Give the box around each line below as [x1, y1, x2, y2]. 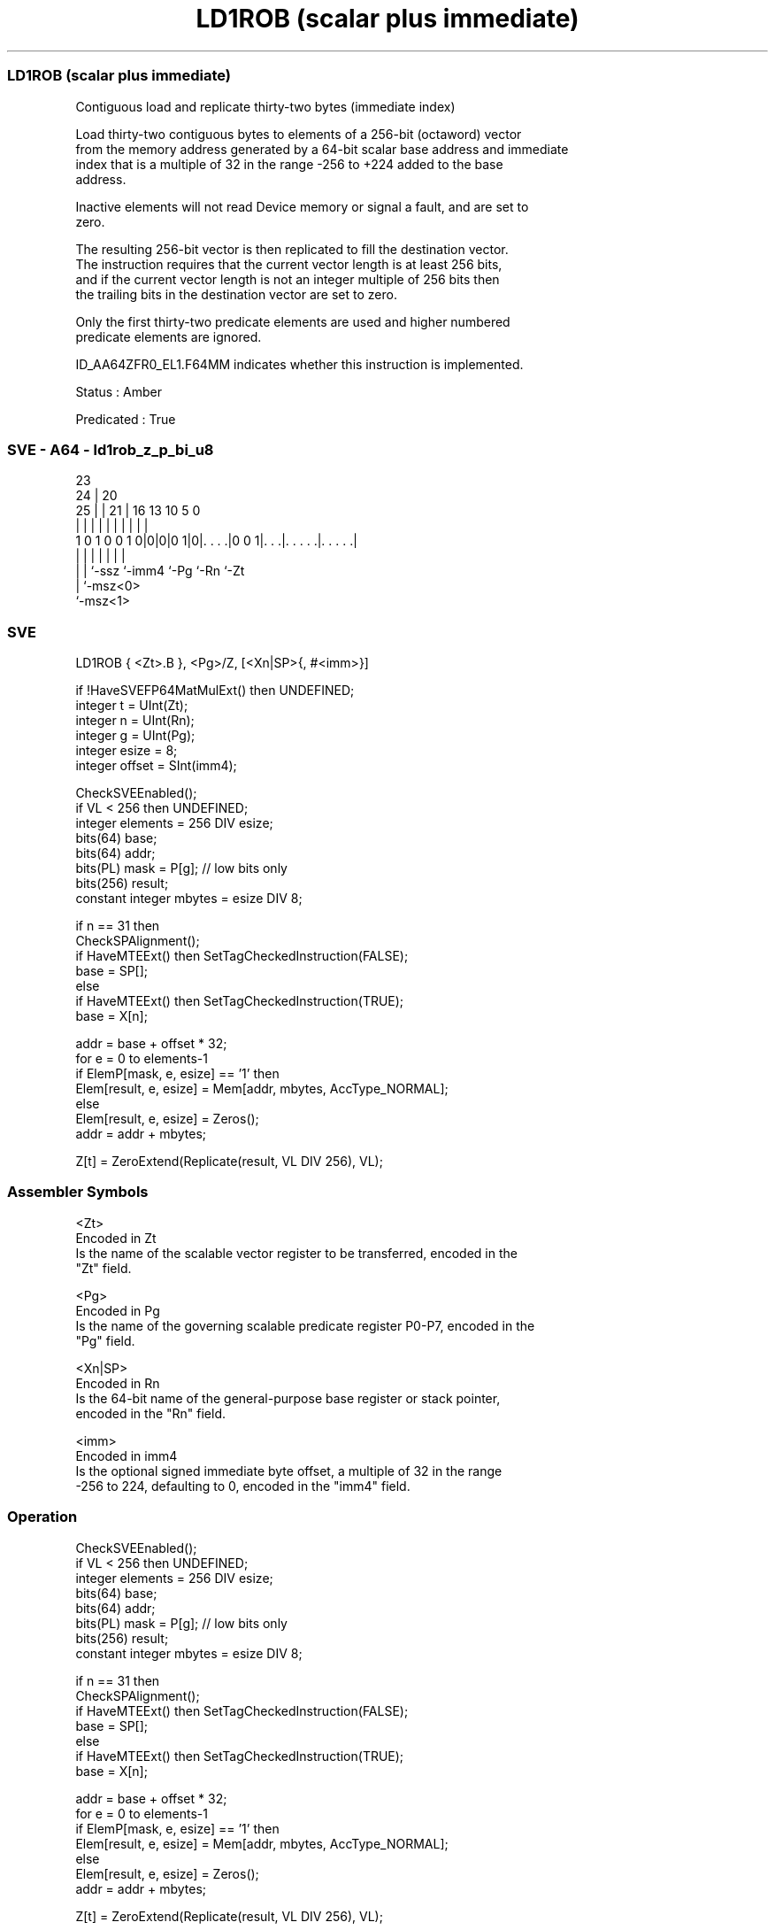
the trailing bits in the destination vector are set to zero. [75, 286, 397, 302]
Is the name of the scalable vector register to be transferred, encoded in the [75, 1245, 518, 1261]
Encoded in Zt [75, 1230, 157, 1246]
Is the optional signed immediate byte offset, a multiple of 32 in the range [75, 1463, 503, 1478]
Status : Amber [75, 383, 162, 399]
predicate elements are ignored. [75, 328, 262, 344]
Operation [7, 1508, 78, 1526]
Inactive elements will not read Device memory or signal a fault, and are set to [75, 198, 529, 214]
